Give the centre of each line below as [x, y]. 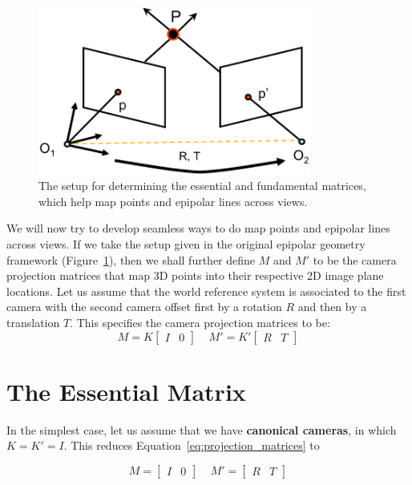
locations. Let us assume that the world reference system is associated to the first [206, 291]
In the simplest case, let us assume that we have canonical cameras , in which [202, 429]
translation [33, 322]
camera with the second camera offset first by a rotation [144, 307]
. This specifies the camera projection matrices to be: [200, 322]
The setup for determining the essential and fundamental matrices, [202, 186]
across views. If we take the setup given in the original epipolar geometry [186, 244]
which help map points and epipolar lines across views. [173, 201]
